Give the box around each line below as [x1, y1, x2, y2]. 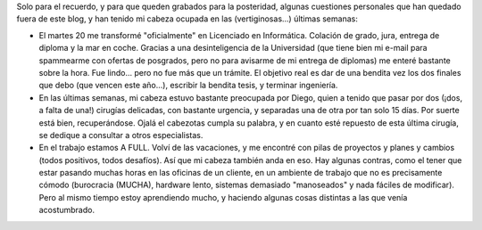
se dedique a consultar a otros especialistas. [38, 129, 204, 140]
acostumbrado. [38, 205, 96, 216]
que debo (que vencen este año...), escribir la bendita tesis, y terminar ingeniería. [38, 80, 338, 91]
